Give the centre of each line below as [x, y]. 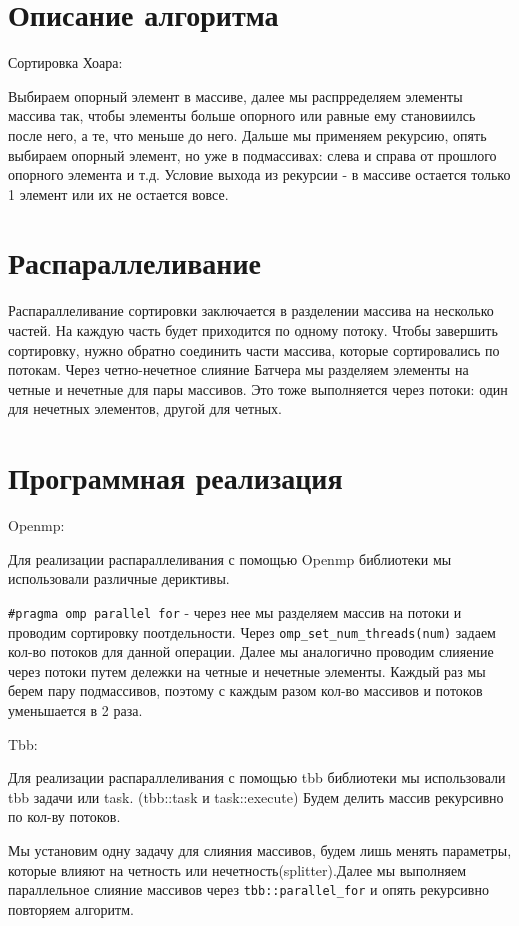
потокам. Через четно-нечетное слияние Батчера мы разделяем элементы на [238, 369]
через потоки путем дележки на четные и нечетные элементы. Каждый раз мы [247, 670]
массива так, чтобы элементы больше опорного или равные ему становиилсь [242, 115]
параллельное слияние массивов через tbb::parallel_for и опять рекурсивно [248, 889]
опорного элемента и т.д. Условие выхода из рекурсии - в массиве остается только [259, 174]
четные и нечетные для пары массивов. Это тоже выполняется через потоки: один [258, 388]
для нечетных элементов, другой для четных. [145, 408]
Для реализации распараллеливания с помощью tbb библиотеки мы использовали [257, 777]
